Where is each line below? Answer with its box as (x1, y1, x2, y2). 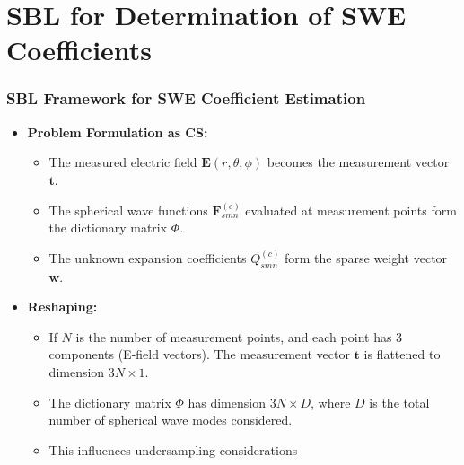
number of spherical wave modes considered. (48, 410, 293, 429)
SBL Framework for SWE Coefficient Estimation (6, 87, 366, 110)
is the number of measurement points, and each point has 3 (75, 327, 403, 346)
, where (311, 392, 351, 411)
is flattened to (363, 345, 441, 364)
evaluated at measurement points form (245, 200, 457, 219)
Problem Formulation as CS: (27, 122, 208, 141)
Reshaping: (27, 297, 98, 316)
